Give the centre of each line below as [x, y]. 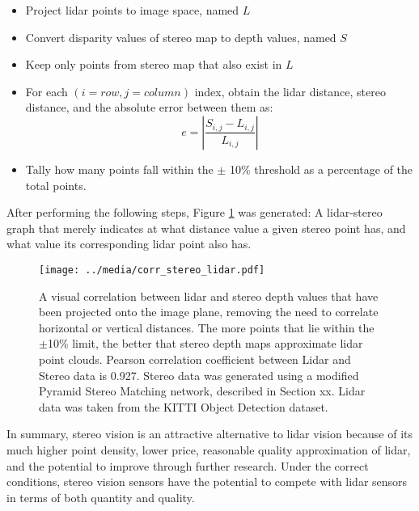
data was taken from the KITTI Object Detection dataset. [184, 406]
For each [47, 91]
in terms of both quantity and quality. [101, 497]
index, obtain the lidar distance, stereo [290, 91]
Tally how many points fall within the [119, 169]
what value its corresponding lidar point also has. [129, 244]
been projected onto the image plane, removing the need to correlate [209, 312]
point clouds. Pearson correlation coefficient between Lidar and [195, 359]
